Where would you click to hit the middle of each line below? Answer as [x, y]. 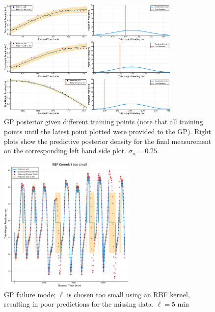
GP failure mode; [30, 294]
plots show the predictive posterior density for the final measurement [108, 141]
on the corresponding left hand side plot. [65, 151]
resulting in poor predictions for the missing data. [79, 304]
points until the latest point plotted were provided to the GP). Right [107, 131]
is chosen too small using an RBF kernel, [128, 294]
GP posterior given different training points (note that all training [104, 122]
